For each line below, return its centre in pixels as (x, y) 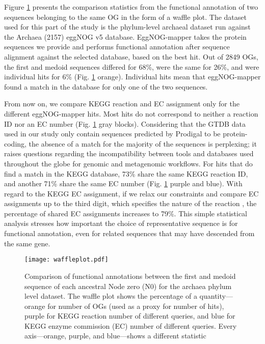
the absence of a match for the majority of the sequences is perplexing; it (143, 143)
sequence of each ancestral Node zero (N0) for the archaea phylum (128, 286)
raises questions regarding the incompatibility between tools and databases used (129, 153)
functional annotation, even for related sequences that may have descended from (129, 233)
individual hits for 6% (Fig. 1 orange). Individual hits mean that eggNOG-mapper (132, 77)
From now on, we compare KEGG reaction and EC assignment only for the (122, 104)
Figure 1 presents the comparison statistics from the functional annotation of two (131, 7)
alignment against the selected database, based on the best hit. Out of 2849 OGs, (131, 56)
